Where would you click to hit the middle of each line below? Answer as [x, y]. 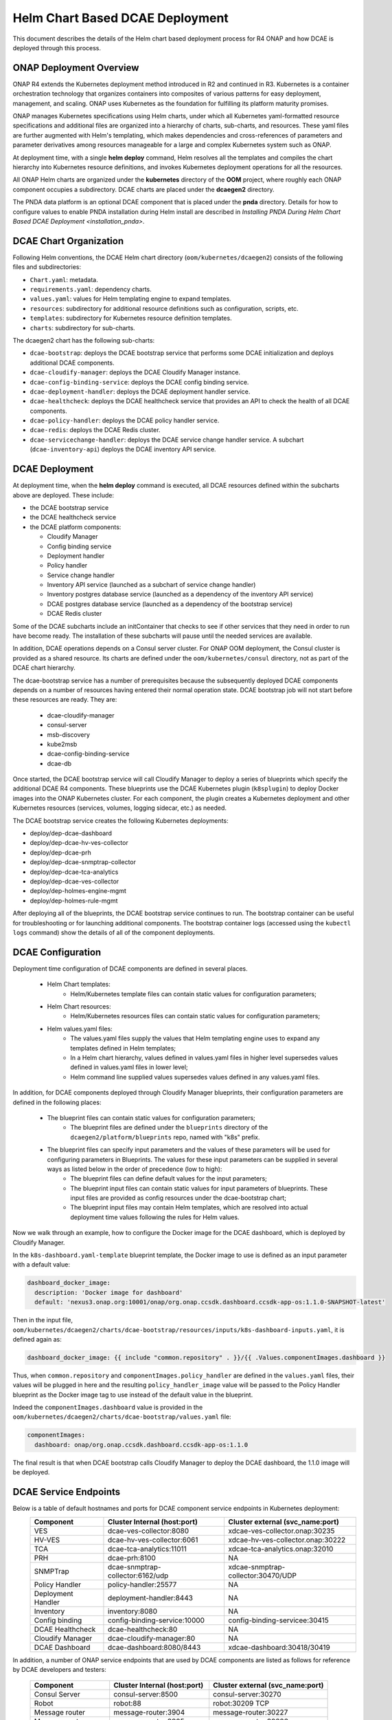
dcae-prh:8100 [131, 1558]
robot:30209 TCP [241, 1703]
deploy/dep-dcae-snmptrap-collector [83, 862]
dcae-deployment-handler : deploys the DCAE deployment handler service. [140, 391]
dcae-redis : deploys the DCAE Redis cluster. [95, 430]
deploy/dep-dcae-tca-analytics [74, 872]
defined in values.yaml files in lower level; [129, 1067]
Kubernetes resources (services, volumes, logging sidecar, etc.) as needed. [119, 808]
